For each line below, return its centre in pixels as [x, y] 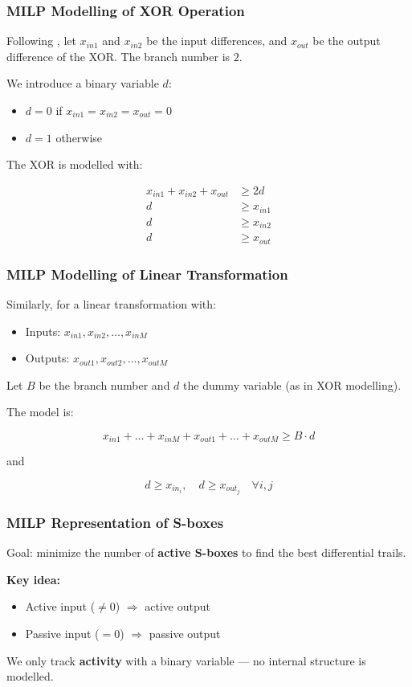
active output [177, 606]
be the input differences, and [217, 41]
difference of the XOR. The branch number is [118, 56]
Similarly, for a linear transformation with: [111, 303]
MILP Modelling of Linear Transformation [147, 274]
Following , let [41, 41]
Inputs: [43, 331]
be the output [347, 41]
